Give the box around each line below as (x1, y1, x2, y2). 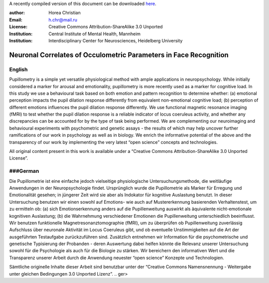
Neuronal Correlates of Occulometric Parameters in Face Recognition (9, 50, 229, 59)
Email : (9, 16, 22, 22)
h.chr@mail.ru (48, 16, 77, 22)
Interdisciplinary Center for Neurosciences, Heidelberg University (48, 37, 183, 43)
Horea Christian (48, 10, 81, 16)
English (9, 66, 28, 73)
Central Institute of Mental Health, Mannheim (48, 30, 141, 37)
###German (9, 167, 39, 174)
